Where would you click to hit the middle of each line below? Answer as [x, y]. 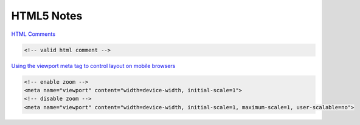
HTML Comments [33, 34]
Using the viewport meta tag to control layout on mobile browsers [93, 66]
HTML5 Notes [47, 16]
